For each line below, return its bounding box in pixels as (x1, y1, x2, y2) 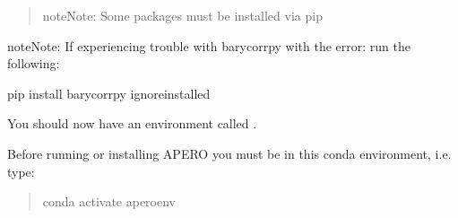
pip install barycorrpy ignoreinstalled (7, 83, 211, 102)
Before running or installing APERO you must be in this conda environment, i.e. (7, 144, 452, 162)
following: (7, 54, 60, 73)
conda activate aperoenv (42, 192, 177, 211)
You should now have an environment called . (7, 114, 257, 133)
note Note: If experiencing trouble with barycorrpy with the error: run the (7, 36, 410, 55)
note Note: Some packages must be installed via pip (42, 6, 323, 24)
